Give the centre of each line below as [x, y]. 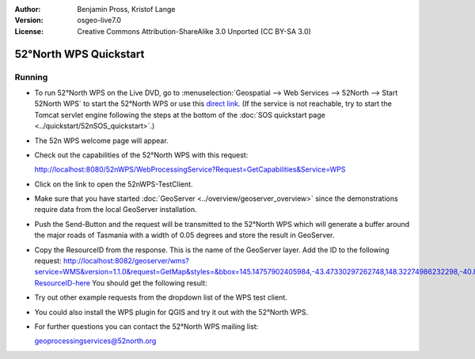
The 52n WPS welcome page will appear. [102, 140]
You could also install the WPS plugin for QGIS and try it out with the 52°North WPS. [171, 312]
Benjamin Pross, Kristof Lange [126, 9]
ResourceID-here [63, 283]
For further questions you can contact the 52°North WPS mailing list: [146, 326]
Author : [28, 9]
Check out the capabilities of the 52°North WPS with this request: [141, 155]
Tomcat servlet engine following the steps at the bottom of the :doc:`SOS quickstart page [180, 115]
